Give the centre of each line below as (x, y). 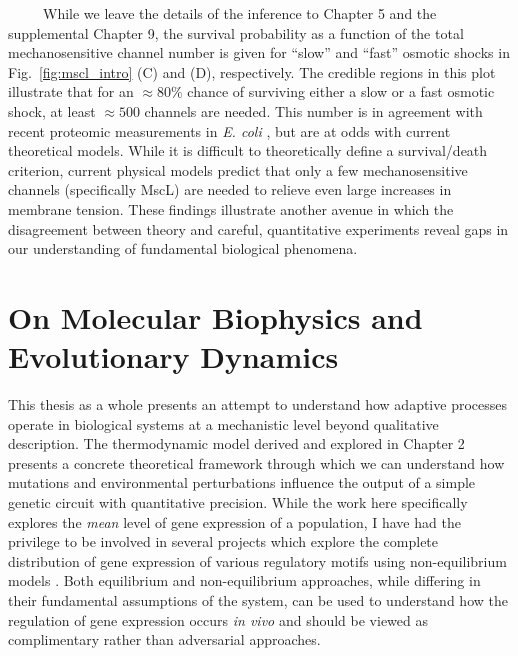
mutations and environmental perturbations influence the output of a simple (242, 482)
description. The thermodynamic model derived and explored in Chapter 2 (236, 443)
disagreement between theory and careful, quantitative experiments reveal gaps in (258, 228)
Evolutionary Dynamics (173, 356)
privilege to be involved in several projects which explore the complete (223, 541)
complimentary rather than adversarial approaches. (164, 639)
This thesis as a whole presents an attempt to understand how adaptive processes (257, 404)
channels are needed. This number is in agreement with (313, 110)
